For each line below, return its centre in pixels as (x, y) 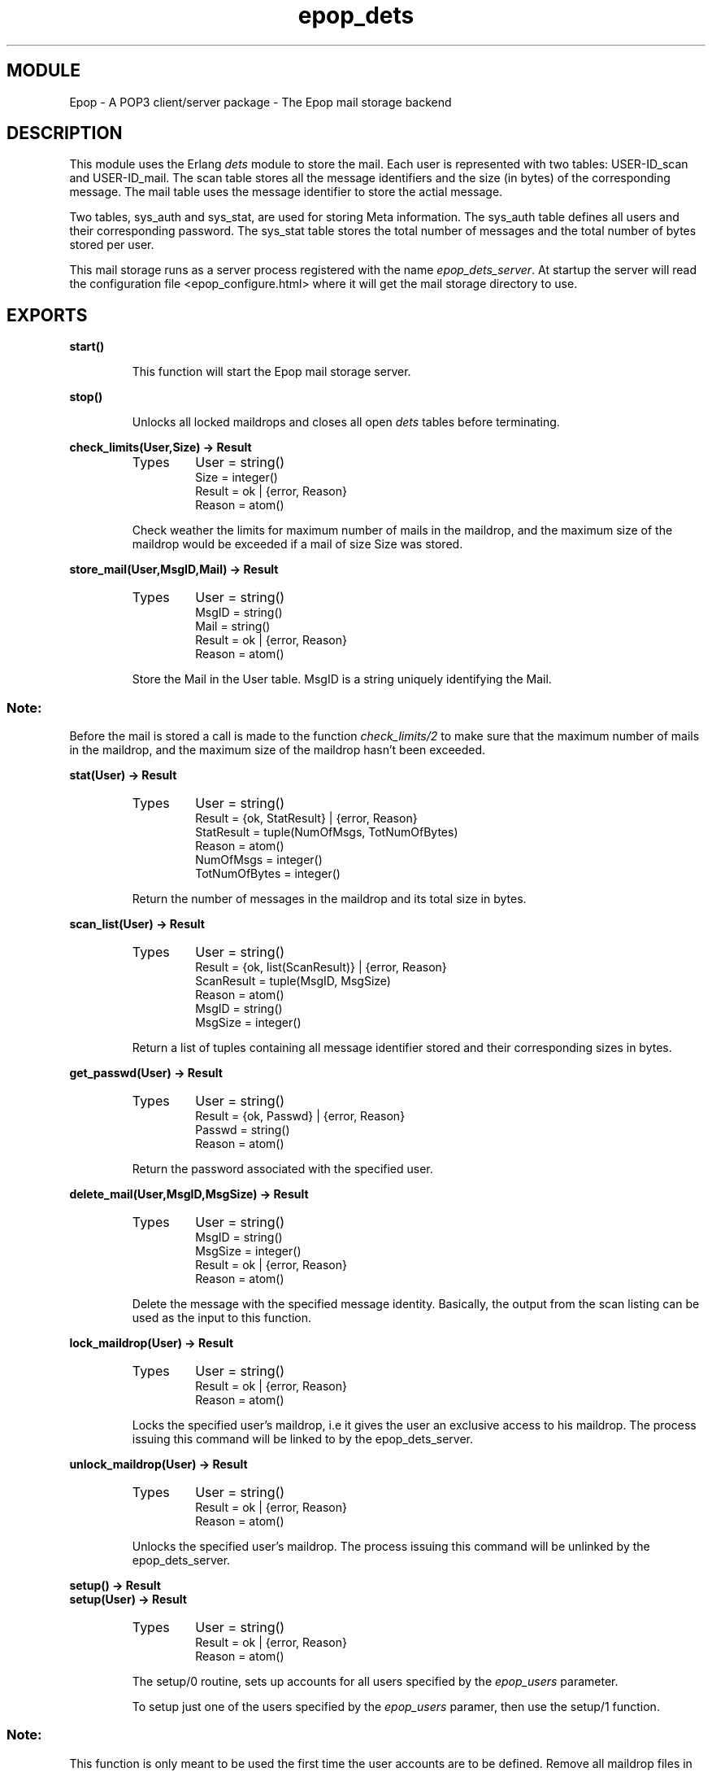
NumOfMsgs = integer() (259, 860)
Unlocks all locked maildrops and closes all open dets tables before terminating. (346, 422)
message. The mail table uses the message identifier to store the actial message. (286, 192)
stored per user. (112, 245)
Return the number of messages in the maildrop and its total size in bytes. (329, 899)
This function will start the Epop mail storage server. (271, 372)
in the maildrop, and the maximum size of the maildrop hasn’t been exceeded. (278, 750)
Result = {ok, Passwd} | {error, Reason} (300, 1116)
